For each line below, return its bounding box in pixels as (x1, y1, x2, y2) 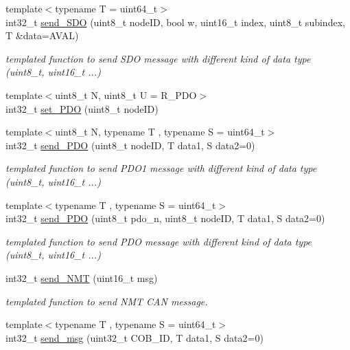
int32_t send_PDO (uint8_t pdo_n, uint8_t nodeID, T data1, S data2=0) (5, 211, 325, 226)
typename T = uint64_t (55, 1, 158, 15)
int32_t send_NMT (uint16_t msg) (5, 270, 158, 285)
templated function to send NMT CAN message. (5, 294, 208, 308)
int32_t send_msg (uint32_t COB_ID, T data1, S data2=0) (5, 330, 264, 344)
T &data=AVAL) (5, 28, 79, 43)
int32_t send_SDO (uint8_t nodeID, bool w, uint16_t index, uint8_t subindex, (5, 14, 345, 29)
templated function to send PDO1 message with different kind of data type (5, 161, 317, 175)
